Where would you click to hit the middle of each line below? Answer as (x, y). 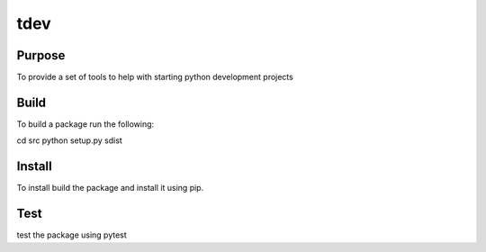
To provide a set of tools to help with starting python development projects (155, 77)
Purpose (41, 55)
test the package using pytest (72, 235)
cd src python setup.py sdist (70, 140)
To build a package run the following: (85, 124)
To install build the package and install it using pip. (110, 188)
